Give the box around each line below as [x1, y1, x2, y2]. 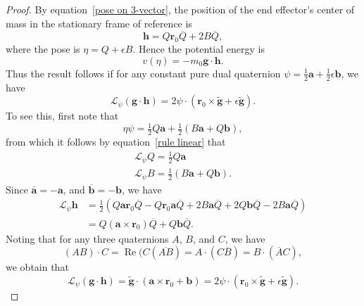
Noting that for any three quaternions [6, 231, 169, 246]
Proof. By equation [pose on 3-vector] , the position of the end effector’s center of [6, 2, 355, 16]
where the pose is [6, 42, 80, 56]
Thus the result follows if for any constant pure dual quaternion [6, 65, 281, 80]
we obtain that [6, 260, 69, 274]
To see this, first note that [6, 108, 119, 123]
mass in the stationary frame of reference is [6, 15, 192, 30]
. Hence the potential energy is [132, 42, 265, 56]
